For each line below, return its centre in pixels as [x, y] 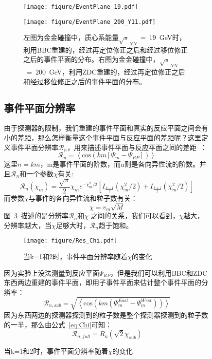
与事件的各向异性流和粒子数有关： [83, 198]
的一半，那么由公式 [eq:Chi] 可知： [58, 324]
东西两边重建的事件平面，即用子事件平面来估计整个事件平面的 [103, 282]
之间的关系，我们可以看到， [135, 216]
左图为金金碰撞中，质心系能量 [71, 37]
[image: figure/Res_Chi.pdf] [71, 241]
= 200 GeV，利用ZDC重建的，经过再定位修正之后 [106, 72]
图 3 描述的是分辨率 [36, 216]
